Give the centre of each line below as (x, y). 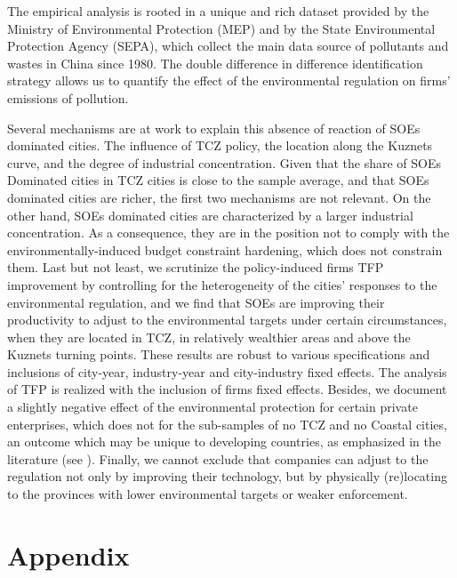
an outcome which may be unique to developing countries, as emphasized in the (224, 442)
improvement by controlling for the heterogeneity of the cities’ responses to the (222, 284)
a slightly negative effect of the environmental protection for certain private (212, 407)
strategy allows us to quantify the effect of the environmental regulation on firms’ (229, 80)
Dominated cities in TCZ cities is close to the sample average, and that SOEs (218, 180)
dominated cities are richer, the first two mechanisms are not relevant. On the (219, 197)
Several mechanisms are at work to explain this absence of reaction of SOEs (214, 128)
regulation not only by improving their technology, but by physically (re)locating (227, 476)
